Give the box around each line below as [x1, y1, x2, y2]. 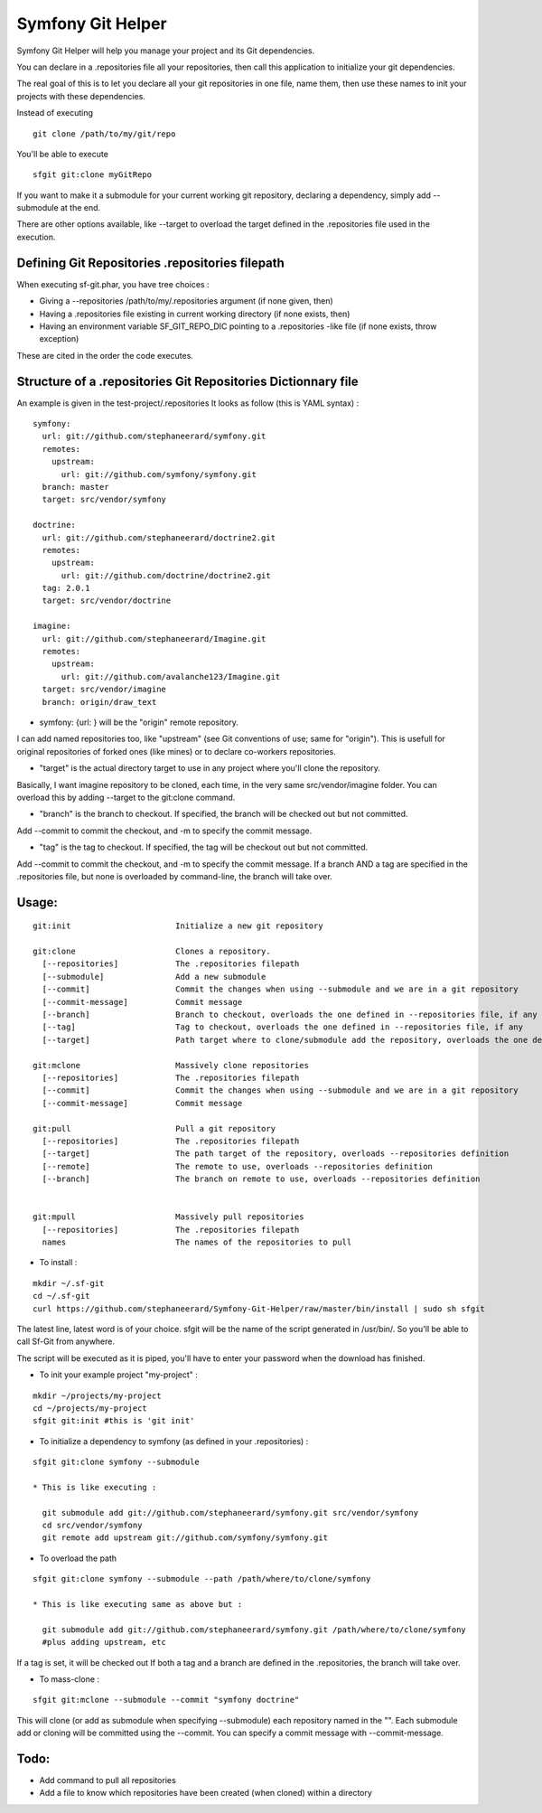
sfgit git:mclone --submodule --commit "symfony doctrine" [33, 1695, 300, 1705]
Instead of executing [16, 108, 94, 118]
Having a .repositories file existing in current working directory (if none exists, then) [39, 308, 350, 319]
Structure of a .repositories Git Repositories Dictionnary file [16, 373, 359, 389]
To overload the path [39, 1553, 117, 1564]
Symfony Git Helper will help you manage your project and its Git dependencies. [16, 45, 315, 56]
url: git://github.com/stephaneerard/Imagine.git [42, 634, 266, 643]
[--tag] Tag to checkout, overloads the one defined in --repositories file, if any [42, 1022, 524, 1032]
